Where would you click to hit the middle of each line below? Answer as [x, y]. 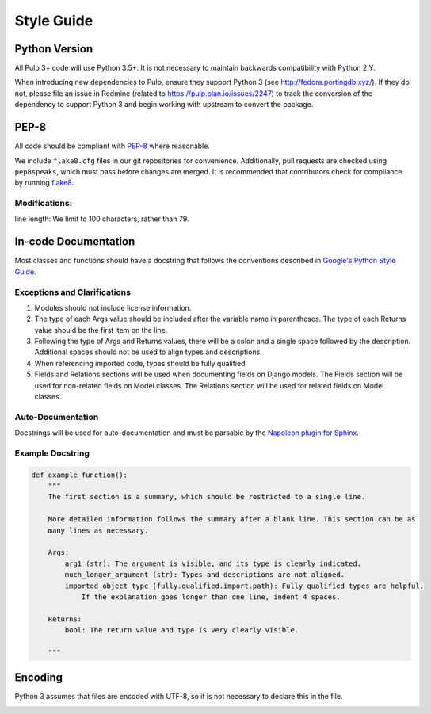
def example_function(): [80, 475]
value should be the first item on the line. [101, 330]
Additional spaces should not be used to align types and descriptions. [149, 352]
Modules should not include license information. [113, 307]
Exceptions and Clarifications [72, 292]
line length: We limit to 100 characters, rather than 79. [102, 219]
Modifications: [44, 204]
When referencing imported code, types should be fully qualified [140, 363]
